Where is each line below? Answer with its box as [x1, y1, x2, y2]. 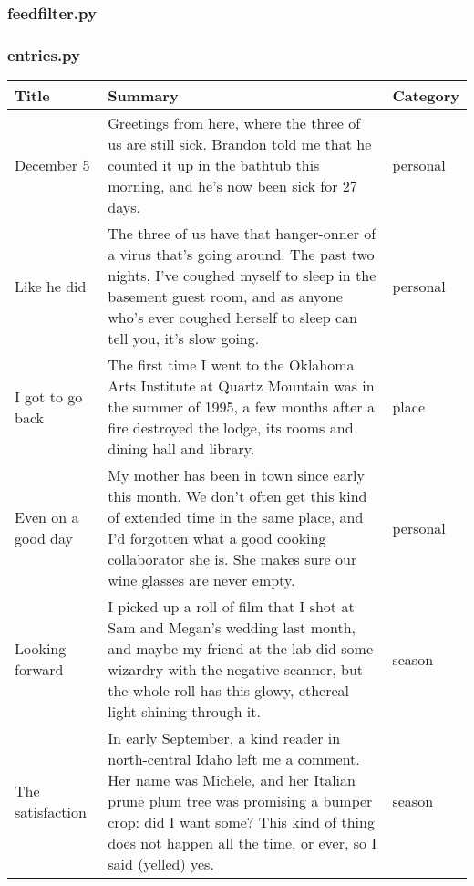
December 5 [15, 154, 90, 176]
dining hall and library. [108, 438, 255, 460]
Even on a [15, 506, 79, 528]
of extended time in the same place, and [108, 506, 364, 528]
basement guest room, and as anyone [108, 286, 343, 307]
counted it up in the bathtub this [108, 154, 320, 176]
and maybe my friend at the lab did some [108, 638, 374, 660]
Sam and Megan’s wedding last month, [108, 617, 355, 639]
